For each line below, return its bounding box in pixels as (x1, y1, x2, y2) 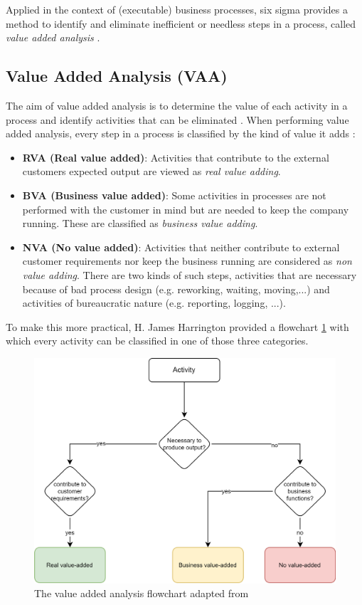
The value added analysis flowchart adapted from (34, 586, 249, 601)
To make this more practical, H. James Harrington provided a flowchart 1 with (6, 319, 349, 334)
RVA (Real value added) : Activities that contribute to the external (22, 149, 329, 164)
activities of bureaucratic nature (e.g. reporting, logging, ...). (22, 295, 286, 310)
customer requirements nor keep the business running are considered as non (22, 253, 352, 268)
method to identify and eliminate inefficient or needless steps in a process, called (6, 16, 356, 31)
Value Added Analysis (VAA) (6, 65, 228, 87)
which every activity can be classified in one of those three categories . (6, 333, 309, 348)
